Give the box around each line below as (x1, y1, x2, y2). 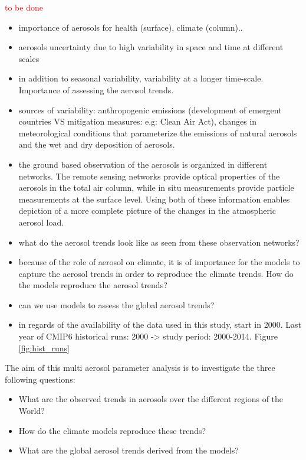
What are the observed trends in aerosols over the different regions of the (18, 393, 284, 405)
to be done (5, 1, 43, 13)
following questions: (5, 373, 75, 385)
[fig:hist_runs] (18, 341, 70, 354)
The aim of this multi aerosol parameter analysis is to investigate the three (5, 361, 275, 374)
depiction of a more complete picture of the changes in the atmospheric (18, 204, 276, 217)
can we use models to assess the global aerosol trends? (18, 298, 215, 311)
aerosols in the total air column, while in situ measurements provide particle (18, 181, 294, 194)
